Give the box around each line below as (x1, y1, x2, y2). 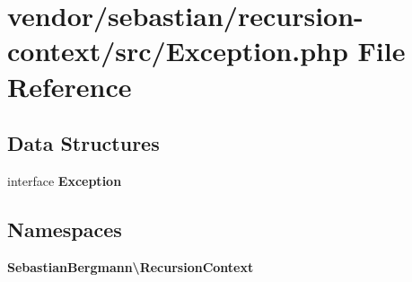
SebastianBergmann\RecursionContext (7, 257, 254, 276)
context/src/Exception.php (7, 32, 348, 69)
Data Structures (7, 129, 160, 157)
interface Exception (7, 171, 122, 189)
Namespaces (7, 215, 122, 242)
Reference (7, 67, 132, 104)
